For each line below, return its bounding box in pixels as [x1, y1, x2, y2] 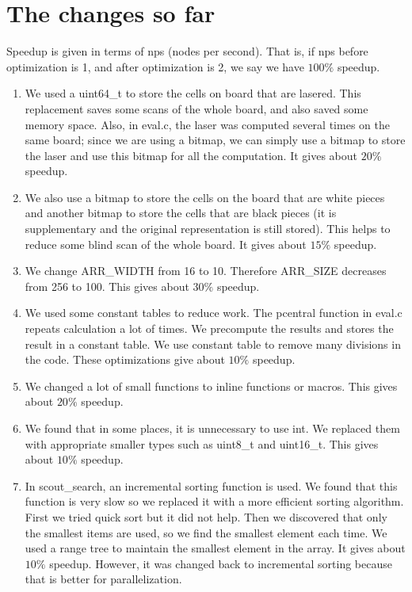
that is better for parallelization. [25, 571, 182, 587]
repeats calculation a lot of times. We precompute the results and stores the [25, 320, 394, 337]
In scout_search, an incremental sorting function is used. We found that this [25, 477, 398, 494]
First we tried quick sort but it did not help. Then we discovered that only [25, 508, 387, 525]
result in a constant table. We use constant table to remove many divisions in [25, 335, 401, 352]
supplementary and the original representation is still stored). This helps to [25, 220, 391, 237]
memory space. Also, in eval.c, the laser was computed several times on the [25, 116, 390, 132]
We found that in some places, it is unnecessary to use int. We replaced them [25, 420, 400, 436]
